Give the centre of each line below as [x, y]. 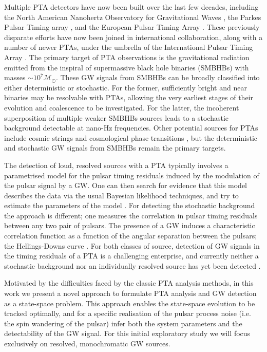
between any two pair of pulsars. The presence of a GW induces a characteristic [130, 225]
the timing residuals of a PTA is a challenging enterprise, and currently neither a [131, 256]
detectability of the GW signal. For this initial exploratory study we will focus [127, 333]
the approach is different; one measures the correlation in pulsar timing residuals [131, 215]
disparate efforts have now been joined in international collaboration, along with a [133, 37]
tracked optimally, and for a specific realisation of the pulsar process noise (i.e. [128, 313]
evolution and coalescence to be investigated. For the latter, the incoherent [122, 107]
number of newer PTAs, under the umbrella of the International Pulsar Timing [129, 47]
